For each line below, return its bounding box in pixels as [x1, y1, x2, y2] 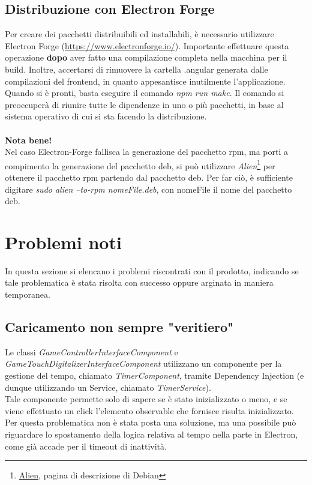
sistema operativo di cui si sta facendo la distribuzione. [5, 110, 207, 122]
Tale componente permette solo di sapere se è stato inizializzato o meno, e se [5, 393, 287, 405]
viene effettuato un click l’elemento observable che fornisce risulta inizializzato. [5, 404, 294, 417]
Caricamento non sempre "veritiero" [5, 318, 234, 336]
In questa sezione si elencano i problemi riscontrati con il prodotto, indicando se [5, 264, 299, 277]
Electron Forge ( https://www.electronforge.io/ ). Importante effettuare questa [5, 39, 289, 52]
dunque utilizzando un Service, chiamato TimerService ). [5, 381, 211, 393]
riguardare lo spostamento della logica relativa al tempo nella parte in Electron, [5, 428, 298, 441]
